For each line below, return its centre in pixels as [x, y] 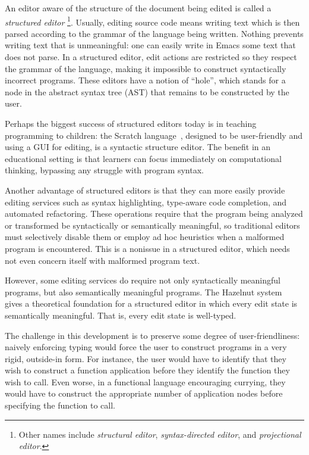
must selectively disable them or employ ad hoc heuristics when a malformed [145, 237]
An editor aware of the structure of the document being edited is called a [138, 8]
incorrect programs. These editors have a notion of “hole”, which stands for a [145, 80]
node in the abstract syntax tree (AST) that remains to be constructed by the [147, 91]
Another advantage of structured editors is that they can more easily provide [145, 190]
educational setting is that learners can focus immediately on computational [143, 158]
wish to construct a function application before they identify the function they [147, 370]
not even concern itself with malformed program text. [103, 260]
